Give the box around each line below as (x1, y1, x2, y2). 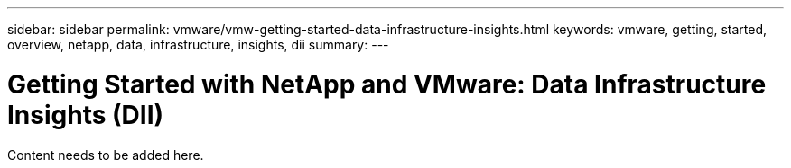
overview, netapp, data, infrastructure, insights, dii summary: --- (7, 37, 389, 52)
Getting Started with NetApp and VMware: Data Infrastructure (7, 68, 767, 100)
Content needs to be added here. (7, 146, 204, 163)
